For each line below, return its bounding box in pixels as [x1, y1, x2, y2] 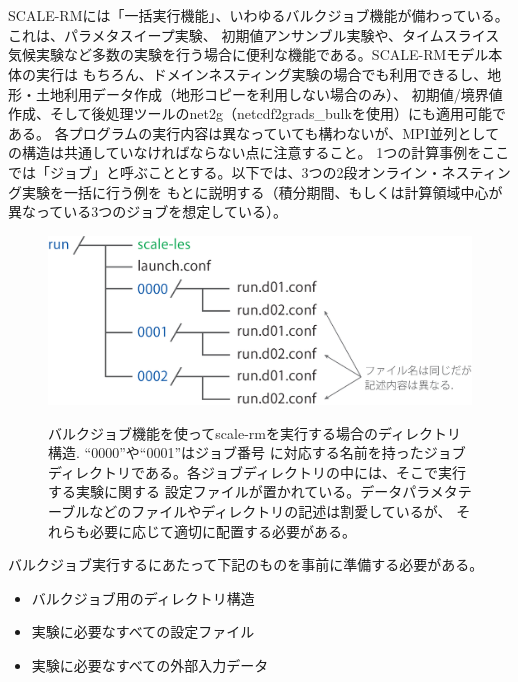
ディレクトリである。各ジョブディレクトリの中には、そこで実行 [48, 461, 466, 482]
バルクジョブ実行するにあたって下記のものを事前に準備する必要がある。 [8, 554, 484, 575]
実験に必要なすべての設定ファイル [31, 621, 255, 642]
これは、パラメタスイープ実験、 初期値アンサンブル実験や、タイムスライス [8, 24, 500, 45]
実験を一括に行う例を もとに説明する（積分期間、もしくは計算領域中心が [21, 181, 503, 202]
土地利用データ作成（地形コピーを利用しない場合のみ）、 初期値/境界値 [35, 83, 503, 104]
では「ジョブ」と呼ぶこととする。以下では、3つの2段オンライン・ [8, 161, 442, 182]
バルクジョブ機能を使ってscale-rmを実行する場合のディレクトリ [48, 422, 461, 443]
